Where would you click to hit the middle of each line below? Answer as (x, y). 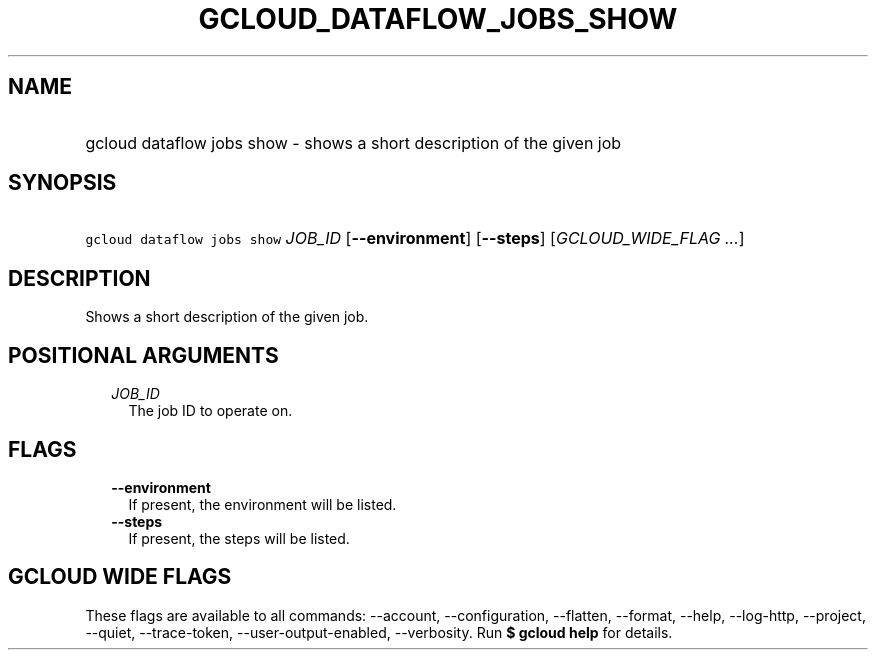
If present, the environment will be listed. (262, 504)
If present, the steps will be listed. (239, 538)
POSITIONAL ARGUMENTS (143, 355)
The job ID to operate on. (210, 411)
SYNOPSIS (62, 183)
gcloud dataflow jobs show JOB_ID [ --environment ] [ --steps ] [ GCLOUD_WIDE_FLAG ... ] (415, 238)
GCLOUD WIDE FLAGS (120, 577)
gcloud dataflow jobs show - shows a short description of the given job (353, 142)
